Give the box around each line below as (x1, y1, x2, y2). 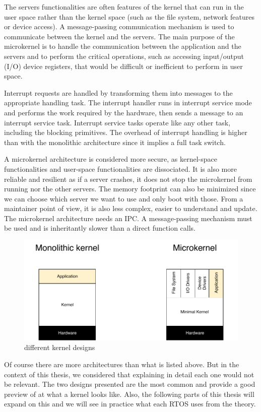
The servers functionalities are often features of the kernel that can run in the (4, 2, 244, 12)
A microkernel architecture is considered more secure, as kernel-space (4, 154, 217, 164)
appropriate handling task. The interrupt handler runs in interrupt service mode (4, 97, 252, 108)
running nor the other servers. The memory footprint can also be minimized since (4, 183, 256, 194)
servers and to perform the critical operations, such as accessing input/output (4, 50, 244, 61)
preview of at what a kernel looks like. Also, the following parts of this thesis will (4, 388, 254, 399)
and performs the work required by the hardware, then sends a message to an (4, 107, 243, 117)
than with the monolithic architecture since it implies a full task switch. (4, 136, 226, 147)
